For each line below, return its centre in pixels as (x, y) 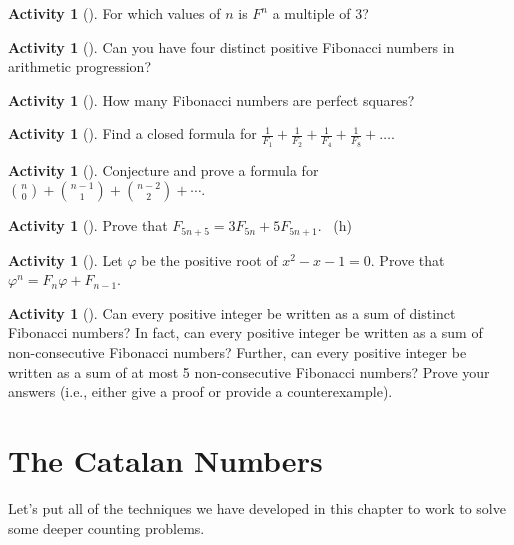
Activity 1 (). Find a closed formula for (132, 133)
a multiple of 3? (320, 13)
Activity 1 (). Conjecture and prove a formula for (163, 169)
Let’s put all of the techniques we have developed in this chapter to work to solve (257, 507)
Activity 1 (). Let (65, 259)
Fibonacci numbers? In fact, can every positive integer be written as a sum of (245, 332)
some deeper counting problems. (106, 527)
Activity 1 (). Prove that (88, 225)
